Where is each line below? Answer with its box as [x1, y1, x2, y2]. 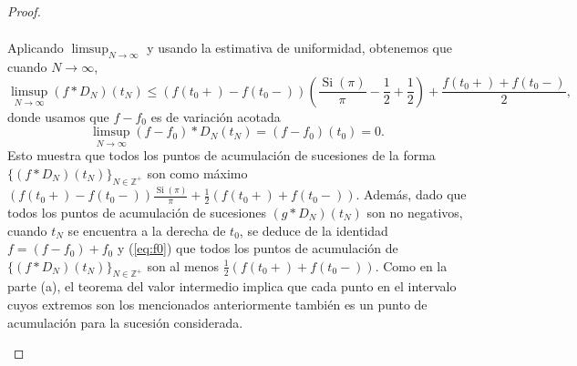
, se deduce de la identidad [239, 220, 388, 239]
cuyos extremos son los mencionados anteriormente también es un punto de [7, 295, 428, 314]
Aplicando [7, 38, 64, 57]
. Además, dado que [355, 185, 467, 204]
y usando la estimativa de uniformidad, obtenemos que [147, 38, 452, 57]
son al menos [147, 256, 220, 275]
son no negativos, [366, 202, 463, 221]
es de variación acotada [150, 107, 281, 126]
